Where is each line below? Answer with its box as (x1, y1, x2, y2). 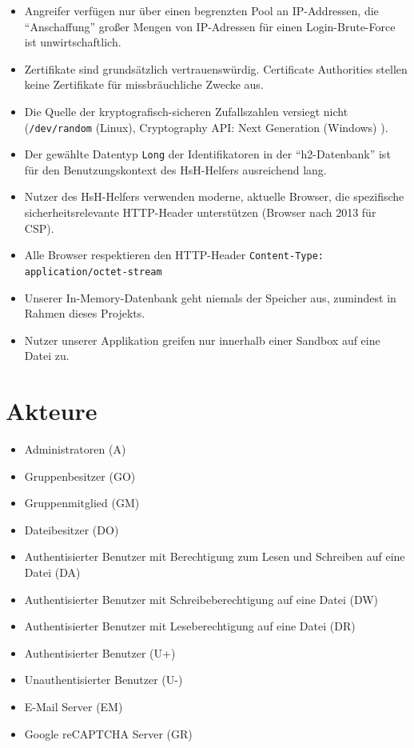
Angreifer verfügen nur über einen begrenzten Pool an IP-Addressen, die (24, 2, 379, 18)
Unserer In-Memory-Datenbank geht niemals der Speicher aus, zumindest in (24, 289, 396, 306)
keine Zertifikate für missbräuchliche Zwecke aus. (24, 76, 264, 93)
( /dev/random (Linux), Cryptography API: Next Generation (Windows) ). (24, 118, 388, 135)
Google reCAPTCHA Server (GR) (24, 725, 193, 742)
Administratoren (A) (24, 441, 126, 458)
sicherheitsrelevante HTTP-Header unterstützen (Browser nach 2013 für (24, 204, 376, 221)
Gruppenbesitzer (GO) (24, 467, 136, 484)
